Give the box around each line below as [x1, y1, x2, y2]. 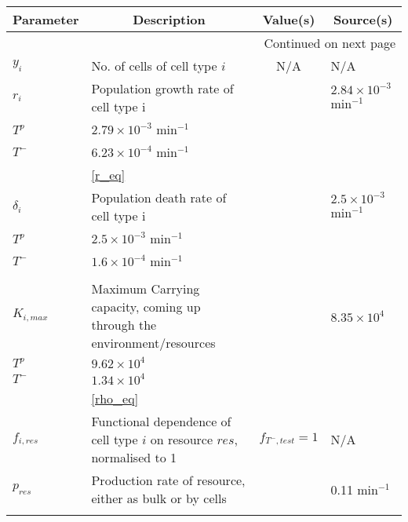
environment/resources [91, 334, 216, 352]
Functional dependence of [91, 412, 231, 430]
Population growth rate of [91, 79, 234, 97]
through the [91, 316, 157, 334]
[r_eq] [91, 166, 126, 184]
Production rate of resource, [91, 471, 246, 489]
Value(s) [262, 10, 315, 28]
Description [133, 10, 206, 28]
